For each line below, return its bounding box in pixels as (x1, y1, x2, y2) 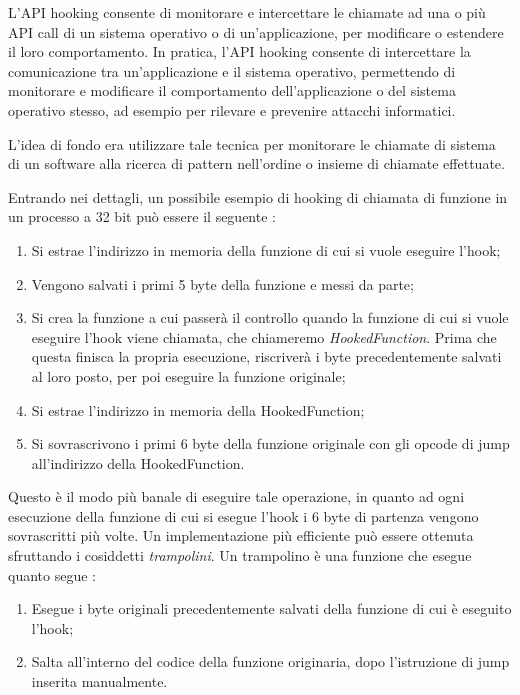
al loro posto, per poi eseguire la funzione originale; (31, 365, 346, 386)
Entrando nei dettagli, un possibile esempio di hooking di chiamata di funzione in (8, 186, 508, 207)
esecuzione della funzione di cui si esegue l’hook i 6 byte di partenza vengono (8, 505, 479, 526)
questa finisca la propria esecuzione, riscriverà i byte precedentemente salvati (31, 346, 502, 367)
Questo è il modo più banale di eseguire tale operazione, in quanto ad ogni (8, 486, 465, 507)
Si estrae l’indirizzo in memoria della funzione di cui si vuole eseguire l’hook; (31, 239, 501, 260)
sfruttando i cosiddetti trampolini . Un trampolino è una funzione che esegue (8, 545, 472, 566)
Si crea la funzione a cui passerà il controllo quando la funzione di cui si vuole (31, 307, 509, 328)
